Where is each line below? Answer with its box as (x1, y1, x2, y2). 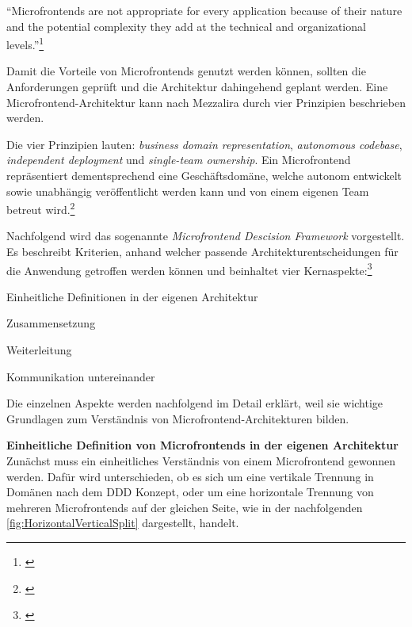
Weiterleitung (6, 342, 72, 358)
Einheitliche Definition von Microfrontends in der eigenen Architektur (6, 437, 399, 453)
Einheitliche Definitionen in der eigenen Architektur (6, 288, 258, 304)
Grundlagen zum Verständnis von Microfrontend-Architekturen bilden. (6, 410, 349, 426)
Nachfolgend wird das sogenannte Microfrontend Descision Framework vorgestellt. (6, 227, 405, 244)
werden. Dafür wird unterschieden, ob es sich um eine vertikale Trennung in (6, 468, 374, 484)
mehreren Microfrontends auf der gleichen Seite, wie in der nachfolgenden (6, 499, 363, 515)
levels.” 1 (6, 34, 44, 52)
